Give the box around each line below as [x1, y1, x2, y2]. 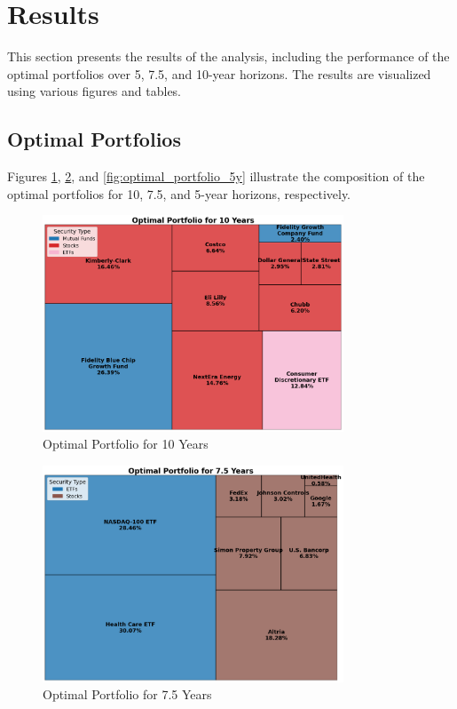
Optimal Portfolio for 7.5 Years [43, 685, 212, 704]
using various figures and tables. [7, 82, 182, 100]
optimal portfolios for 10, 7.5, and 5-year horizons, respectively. [7, 184, 351, 203]
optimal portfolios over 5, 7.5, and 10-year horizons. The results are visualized [7, 64, 431, 83]
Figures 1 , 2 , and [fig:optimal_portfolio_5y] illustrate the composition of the [7, 167, 425, 186]
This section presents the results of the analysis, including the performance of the [7, 47, 450, 66]
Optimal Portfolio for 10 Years [43, 434, 209, 453]
